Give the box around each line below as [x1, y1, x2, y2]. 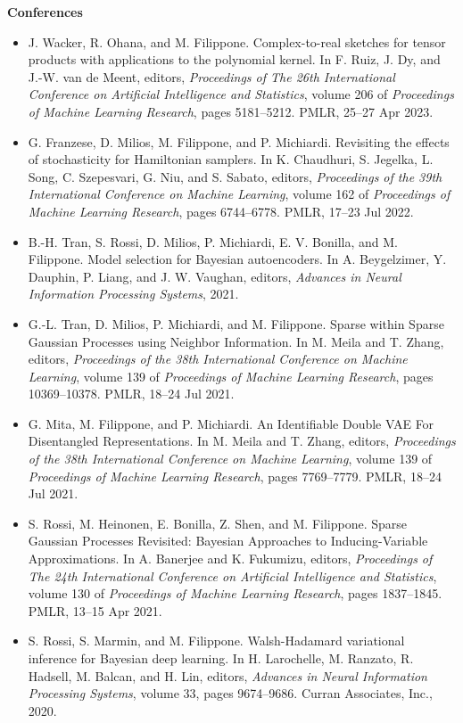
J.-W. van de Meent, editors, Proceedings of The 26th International [28, 67, 395, 86]
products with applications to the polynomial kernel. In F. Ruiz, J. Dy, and [28, 50, 441, 69]
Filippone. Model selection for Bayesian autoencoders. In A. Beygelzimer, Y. [28, 250, 447, 268]
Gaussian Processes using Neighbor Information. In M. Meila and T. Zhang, [28, 332, 444, 350]
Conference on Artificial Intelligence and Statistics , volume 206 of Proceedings [28, 85, 454, 103]
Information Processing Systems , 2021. [28, 284, 239, 303]
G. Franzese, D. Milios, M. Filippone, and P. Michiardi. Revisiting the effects [28, 132, 450, 151]
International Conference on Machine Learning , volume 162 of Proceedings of [28, 185, 451, 203]
